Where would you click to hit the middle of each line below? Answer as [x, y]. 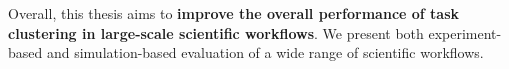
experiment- [465, 32]
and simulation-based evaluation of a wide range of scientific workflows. [265, 52]
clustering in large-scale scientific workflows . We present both [216, 32]
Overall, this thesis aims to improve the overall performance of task [234, 13]
